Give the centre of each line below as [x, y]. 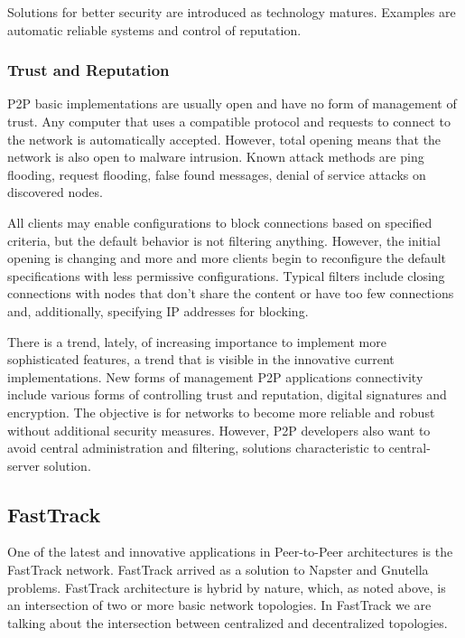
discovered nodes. [55, 192]
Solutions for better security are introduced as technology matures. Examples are [232, 12]
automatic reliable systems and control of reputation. [154, 29]
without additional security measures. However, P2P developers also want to [219, 430]
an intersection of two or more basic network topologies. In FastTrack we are [219, 605]
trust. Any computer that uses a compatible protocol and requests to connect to [229, 121]
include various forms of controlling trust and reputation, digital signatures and [227, 394]
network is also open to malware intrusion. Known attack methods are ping [216, 157]
